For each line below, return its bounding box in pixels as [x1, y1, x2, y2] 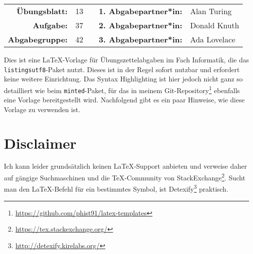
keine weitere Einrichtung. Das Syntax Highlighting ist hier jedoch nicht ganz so [4, 74, 243, 84]
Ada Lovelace [190, 34, 235, 45]
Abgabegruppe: [8, 34, 68, 45]
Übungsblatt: [16, 5, 68, 17]
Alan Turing [190, 5, 232, 17]
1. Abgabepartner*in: [98, 5, 182, 17]
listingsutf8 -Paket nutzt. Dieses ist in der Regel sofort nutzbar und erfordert [4, 64, 240, 74]
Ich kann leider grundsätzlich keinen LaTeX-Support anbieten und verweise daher [4, 161, 247, 171]
